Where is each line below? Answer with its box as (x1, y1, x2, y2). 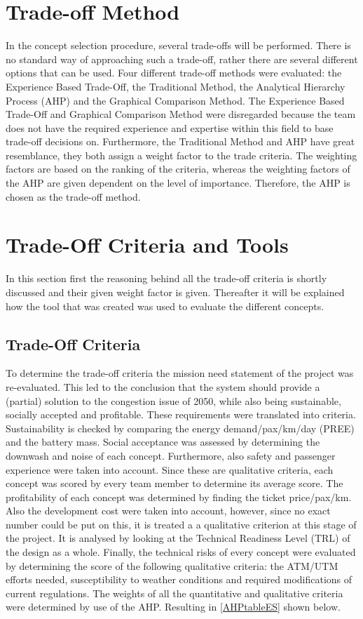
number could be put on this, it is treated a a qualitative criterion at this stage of (6, 517, 357, 531)
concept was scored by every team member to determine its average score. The (6, 476, 343, 491)
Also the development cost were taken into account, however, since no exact (6, 503, 331, 518)
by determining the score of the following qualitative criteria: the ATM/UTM (6, 558, 338, 573)
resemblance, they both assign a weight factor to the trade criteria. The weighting (6, 147, 357, 162)
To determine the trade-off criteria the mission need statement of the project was (6, 366, 354, 380)
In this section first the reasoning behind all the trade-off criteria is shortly (6, 271, 327, 286)
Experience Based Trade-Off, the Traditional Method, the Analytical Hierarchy (6, 79, 345, 93)
